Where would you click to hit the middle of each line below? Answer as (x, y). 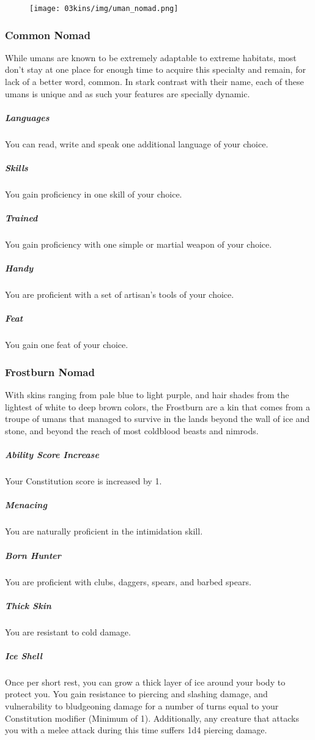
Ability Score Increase (52, 455)
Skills (17, 168)
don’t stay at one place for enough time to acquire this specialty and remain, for (155, 69)
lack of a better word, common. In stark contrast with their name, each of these (154, 82)
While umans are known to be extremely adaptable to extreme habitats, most (151, 57)
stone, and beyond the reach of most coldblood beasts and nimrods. (132, 431)
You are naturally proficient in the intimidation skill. (104, 531)
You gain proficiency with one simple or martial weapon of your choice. (139, 244)
